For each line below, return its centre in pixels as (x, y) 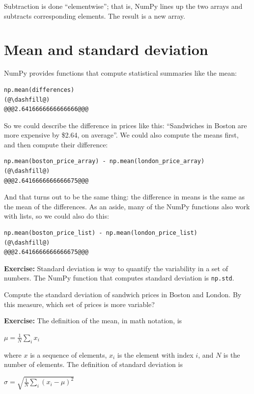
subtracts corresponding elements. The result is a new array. (95, 15)
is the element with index (155, 354)
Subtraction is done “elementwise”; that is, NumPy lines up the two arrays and (123, 6)
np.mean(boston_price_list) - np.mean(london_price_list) (101, 233)
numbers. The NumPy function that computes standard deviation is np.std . (119, 278)
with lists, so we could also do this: (56, 216)
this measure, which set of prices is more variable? (79, 304)
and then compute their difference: (56, 144)
